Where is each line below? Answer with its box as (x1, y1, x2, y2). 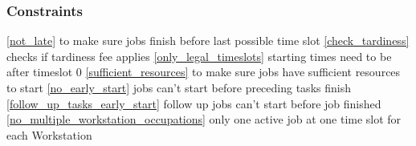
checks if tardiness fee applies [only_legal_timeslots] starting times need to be (6, 47, 392, 64)
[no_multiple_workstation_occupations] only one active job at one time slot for (6, 111, 402, 128)
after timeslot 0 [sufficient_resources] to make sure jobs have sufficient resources (6, 63, 401, 80)
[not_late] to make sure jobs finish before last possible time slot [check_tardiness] (6, 32, 410, 49)
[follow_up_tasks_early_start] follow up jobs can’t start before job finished (6, 95, 381, 112)
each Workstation (6, 126, 92, 143)
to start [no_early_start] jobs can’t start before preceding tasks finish (6, 79, 351, 95)
